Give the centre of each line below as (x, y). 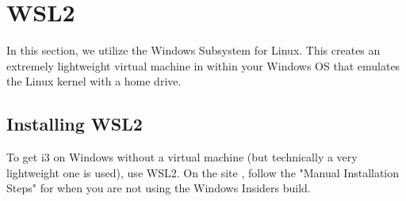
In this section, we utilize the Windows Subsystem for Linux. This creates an (193, 50)
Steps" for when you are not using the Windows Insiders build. (159, 188)
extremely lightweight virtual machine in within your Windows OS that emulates (203, 65)
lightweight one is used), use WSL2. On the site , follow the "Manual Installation (203, 172)
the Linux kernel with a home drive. (94, 81)
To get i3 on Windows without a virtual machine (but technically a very (182, 157)
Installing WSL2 (75, 124)
